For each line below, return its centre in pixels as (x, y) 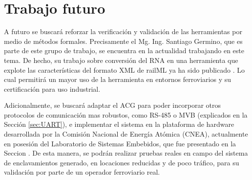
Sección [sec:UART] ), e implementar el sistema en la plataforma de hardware (119, 124)
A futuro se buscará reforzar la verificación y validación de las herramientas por (123, 31)
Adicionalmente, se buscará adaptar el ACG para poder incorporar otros (112, 105)
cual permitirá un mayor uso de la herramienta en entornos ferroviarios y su (117, 79)
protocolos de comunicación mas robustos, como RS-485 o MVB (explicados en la (126, 114)
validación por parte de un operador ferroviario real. (82, 172)
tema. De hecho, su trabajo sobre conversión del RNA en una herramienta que (121, 60)
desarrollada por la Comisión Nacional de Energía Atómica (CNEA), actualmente (126, 134)
